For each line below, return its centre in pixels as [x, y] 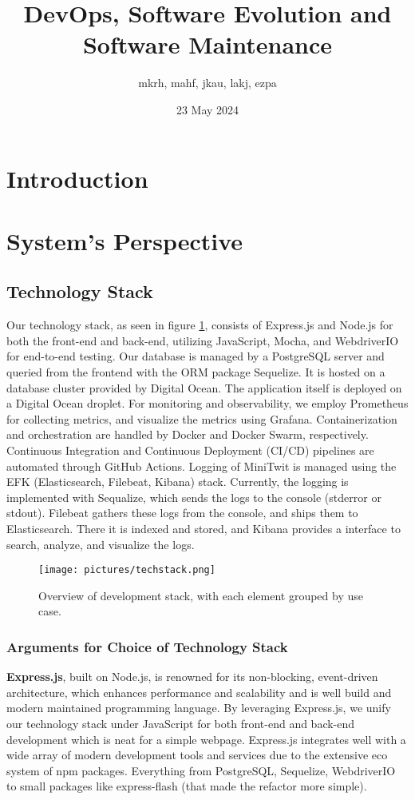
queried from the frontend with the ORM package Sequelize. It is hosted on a [196, 372]
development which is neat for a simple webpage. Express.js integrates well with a [206, 739]
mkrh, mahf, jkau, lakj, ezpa [207, 83]
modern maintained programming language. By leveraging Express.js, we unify [199, 708]
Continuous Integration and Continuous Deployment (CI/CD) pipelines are [190, 450]
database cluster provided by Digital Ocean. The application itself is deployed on [204, 387]
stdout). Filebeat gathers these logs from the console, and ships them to [182, 513]
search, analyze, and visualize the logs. [101, 544]
